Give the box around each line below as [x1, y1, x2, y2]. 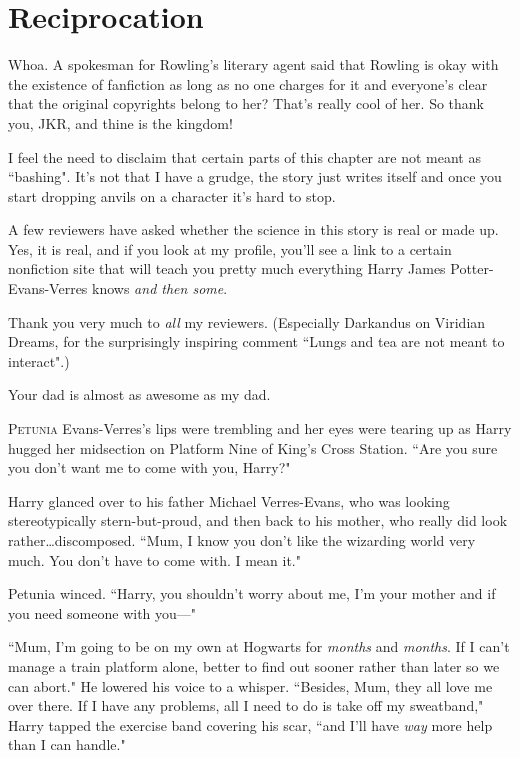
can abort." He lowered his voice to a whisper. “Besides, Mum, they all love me [8, 675, 493, 696]
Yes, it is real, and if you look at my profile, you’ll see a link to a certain [8, 238, 452, 259]
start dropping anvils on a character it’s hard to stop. [8, 185, 336, 206]
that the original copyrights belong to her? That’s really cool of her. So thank [8, 93, 484, 114]
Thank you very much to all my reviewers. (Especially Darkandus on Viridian [8, 311, 486, 332]
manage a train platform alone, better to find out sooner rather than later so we [8, 655, 500, 676]
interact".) [8, 350, 70, 371]
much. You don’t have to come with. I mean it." [8, 549, 301, 570]
